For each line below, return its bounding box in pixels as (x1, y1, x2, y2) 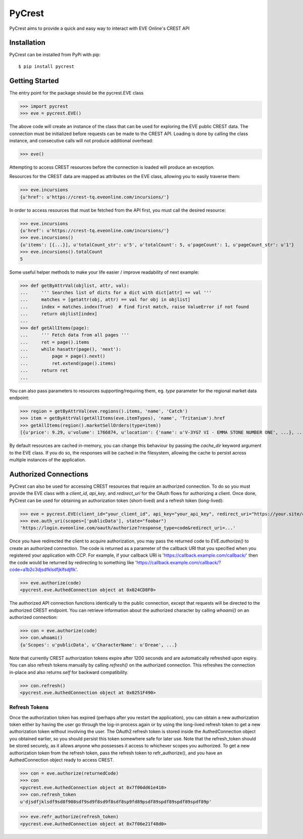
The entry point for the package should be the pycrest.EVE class (9, 90, 144, 96)
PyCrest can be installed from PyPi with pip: (9, 52, 101, 58)
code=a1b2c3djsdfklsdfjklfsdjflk (9, 566, 76, 572)
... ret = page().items (20, 339, 89, 345)
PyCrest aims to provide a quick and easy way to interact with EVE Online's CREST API (9, 25, 190, 31)
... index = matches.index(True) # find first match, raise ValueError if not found (20, 304, 249, 310)
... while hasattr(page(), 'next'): (20, 347, 121, 352)
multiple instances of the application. (9, 456, 86, 463)
